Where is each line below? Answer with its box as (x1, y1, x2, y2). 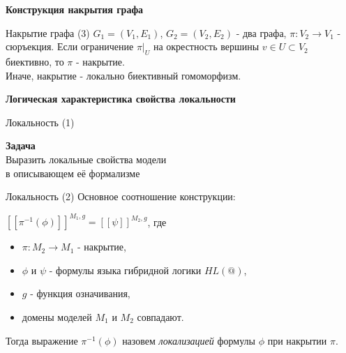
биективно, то (6, 54, 64, 68)
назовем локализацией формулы (122, 333, 255, 347)
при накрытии (267, 333, 327, 347)
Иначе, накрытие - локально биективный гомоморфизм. (6, 68, 241, 82)
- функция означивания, (30, 286, 130, 301)
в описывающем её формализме (6, 165, 140, 180)
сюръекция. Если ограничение (6, 39, 134, 54)
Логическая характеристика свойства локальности (6, 91, 236, 106)
